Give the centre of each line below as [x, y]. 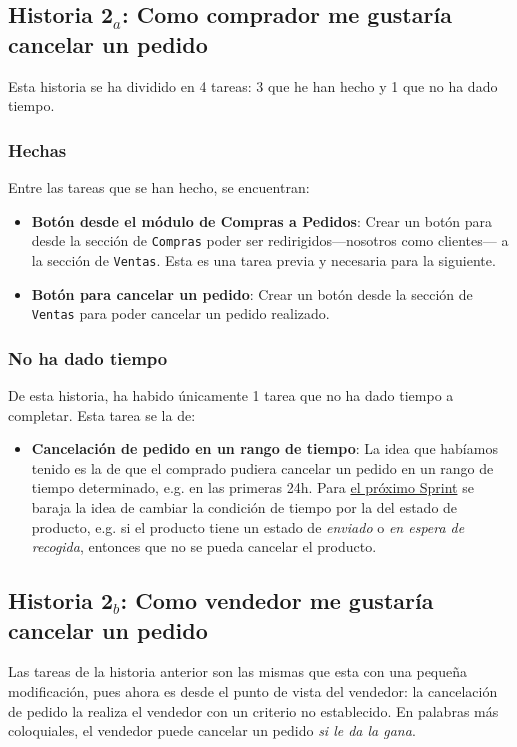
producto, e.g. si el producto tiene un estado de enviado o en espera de [248, 526]
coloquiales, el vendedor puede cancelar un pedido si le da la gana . [212, 730]
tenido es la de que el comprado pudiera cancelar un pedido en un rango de [262, 467]
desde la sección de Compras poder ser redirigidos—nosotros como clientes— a [270, 240]
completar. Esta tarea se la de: [102, 414]
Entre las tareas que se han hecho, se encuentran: [159, 187]
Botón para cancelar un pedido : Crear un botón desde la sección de [252, 293]
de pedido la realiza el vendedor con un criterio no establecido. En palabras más [253, 710]
